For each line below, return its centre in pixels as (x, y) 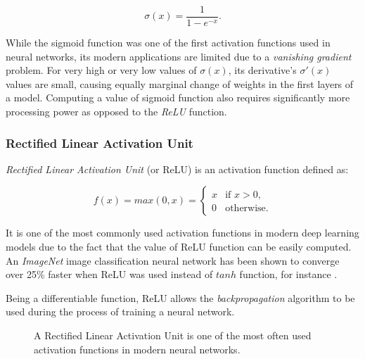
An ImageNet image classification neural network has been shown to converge (173, 260)
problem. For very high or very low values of (101, 70)
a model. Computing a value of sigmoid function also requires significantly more (178, 97)
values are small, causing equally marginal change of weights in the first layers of (180, 83)
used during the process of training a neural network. (120, 311)
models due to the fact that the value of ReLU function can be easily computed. (179, 247)
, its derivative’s (262, 70)
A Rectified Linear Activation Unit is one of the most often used (173, 335)
